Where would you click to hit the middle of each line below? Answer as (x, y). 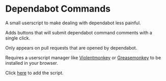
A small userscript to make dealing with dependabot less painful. (73, 23)
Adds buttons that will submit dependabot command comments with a (79, 32)
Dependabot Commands (58, 9)
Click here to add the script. (34, 73)
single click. (18, 38)
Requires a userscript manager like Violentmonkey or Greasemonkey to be (83, 57)
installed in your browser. (32, 63)
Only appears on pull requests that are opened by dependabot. (71, 48)
